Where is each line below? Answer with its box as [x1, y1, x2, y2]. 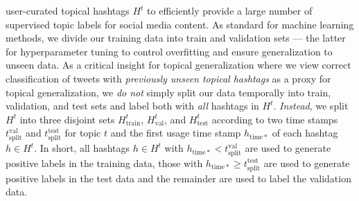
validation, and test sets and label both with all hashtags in [6, 98, 259, 113]
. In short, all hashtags [34, 141, 130, 155]
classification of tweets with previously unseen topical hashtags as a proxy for [6, 71, 331, 85]
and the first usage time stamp [110, 125, 241, 140]
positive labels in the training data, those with [6, 155, 203, 170]
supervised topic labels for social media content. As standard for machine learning [6, 17, 354, 31]
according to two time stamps [211, 112, 338, 126]
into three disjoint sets [19, 112, 115, 126]
